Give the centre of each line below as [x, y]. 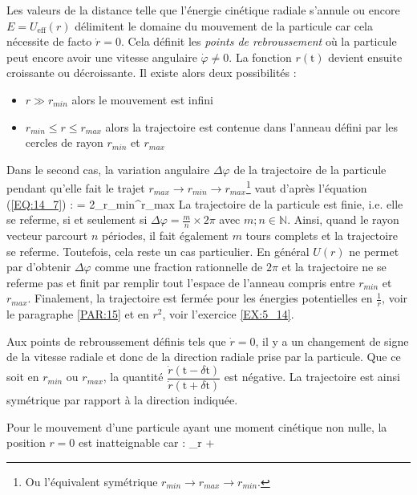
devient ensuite [365, 57]
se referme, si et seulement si [77, 219]
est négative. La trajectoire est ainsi [312, 377]
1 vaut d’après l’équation [306, 187]
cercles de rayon [64, 142]
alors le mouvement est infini [142, 99]
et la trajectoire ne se [334, 267]
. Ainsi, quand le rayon [343, 219]
